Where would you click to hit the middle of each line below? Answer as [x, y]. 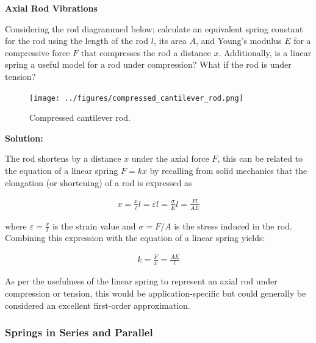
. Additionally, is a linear [265, 52]
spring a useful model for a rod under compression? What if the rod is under [148, 64]
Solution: [24, 138]
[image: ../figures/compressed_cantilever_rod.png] [136, 98]
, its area [170, 41]
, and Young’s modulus [239, 41]
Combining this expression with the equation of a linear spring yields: [135, 238]
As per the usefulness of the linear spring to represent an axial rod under [141, 281]
